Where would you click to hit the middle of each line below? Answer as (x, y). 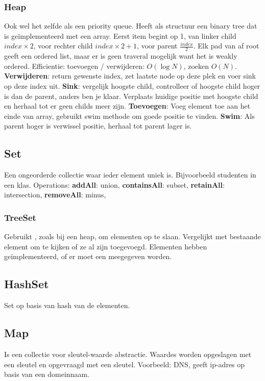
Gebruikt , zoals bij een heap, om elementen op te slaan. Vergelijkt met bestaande (132, 236)
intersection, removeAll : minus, (55, 195)
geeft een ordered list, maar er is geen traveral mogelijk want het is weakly (121, 56)
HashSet (27, 284)
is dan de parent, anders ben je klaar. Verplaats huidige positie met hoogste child (131, 96)
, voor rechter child (63, 46)
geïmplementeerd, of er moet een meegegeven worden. (88, 256)
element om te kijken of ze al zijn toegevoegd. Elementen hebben (106, 246)
